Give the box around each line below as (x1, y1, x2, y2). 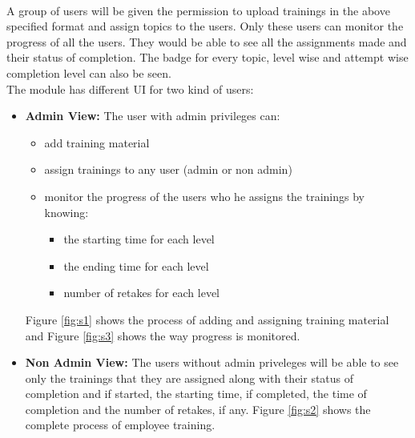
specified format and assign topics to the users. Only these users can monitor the (6, 18, 404, 34)
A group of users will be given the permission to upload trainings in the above (6, 2, 390, 18)
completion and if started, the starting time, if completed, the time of (25, 385, 367, 402)
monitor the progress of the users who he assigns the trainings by (44, 187, 365, 204)
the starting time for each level (63, 231, 215, 247)
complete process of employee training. (25, 416, 216, 433)
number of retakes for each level (63, 284, 220, 301)
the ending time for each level (63, 257, 209, 274)
